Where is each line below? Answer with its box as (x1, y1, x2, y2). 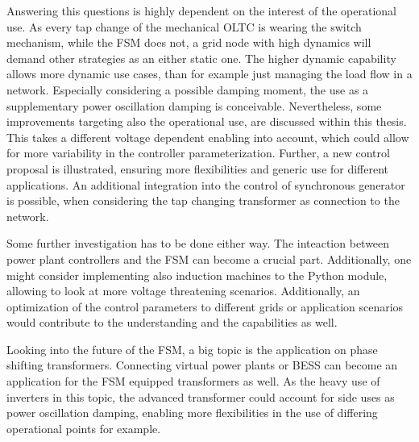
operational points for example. (6, 419, 161, 436)
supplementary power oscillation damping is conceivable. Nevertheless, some (6, 97, 382, 114)
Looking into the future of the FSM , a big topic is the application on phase (6, 340, 378, 357)
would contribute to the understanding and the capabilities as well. (6, 314, 338, 331)
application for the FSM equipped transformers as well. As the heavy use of (6, 373, 380, 390)
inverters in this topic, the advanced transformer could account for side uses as (6, 388, 395, 405)
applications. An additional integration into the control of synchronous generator (6, 176, 405, 193)
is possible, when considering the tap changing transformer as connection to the (6, 192, 400, 209)
